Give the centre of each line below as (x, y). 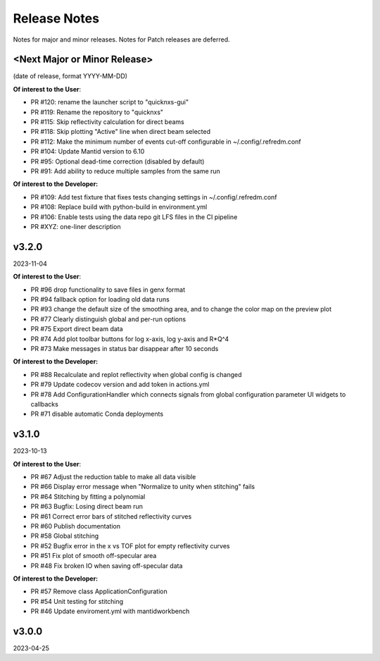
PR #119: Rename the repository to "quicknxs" (97, 112)
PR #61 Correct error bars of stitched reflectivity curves (111, 516)
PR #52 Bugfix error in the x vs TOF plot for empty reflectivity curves (130, 545)
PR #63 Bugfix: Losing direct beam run (87, 507)
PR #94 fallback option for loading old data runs (100, 299)
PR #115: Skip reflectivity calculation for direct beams (107, 122)
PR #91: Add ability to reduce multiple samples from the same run (126, 171)
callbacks (45, 404)
